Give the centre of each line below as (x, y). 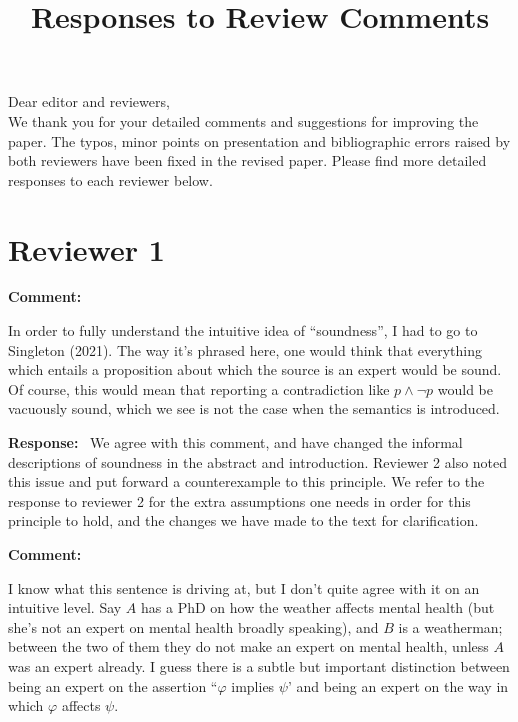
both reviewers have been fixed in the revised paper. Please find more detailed (247, 160)
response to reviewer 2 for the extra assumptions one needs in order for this (239, 500)
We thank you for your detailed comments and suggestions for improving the (243, 120)
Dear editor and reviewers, (89, 101)
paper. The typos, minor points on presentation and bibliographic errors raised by (259, 140)
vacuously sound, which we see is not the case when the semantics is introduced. (254, 408)
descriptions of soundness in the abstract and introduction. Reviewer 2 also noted (258, 461)
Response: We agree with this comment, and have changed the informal (235, 442)
